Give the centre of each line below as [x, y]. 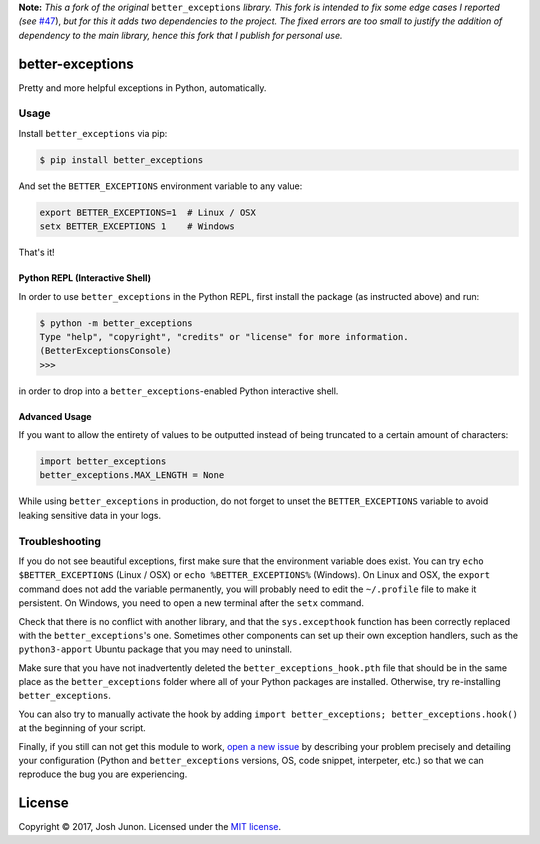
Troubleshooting [60, 541]
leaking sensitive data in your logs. [90, 515]
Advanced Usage [55, 416]
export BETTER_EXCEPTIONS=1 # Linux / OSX [148, 212]
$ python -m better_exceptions [116, 323]
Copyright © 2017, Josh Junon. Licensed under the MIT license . [150, 827]
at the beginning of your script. [82, 728]
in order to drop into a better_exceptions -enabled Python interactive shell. [178, 391]
